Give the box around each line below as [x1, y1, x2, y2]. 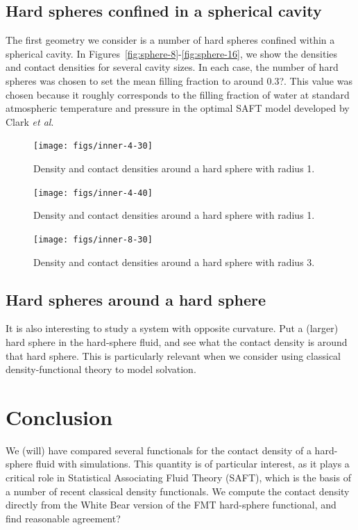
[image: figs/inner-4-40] [33, 188, 153, 198]
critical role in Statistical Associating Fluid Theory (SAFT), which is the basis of [6, 470, 351, 484]
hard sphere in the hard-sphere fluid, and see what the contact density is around [6, 334, 348, 349]
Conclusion [6, 402, 113, 431]
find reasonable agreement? [6, 511, 121, 525]
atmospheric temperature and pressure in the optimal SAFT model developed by [6, 101, 350, 115]
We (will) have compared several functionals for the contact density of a [6, 442, 312, 457]
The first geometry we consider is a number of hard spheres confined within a [6, 33, 335, 47]
